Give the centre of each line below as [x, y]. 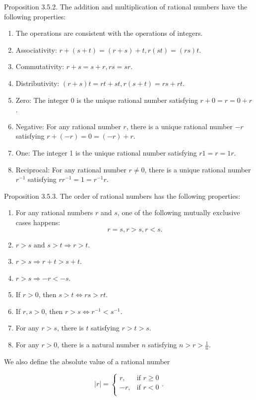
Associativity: [36, 49]
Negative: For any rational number [68, 126]
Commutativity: [40, 66]
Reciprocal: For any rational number [71, 169]
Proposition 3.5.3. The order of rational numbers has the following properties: [122, 196]
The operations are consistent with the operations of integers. [109, 33]
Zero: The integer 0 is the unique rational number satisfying [107, 100]
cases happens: [38, 222]
